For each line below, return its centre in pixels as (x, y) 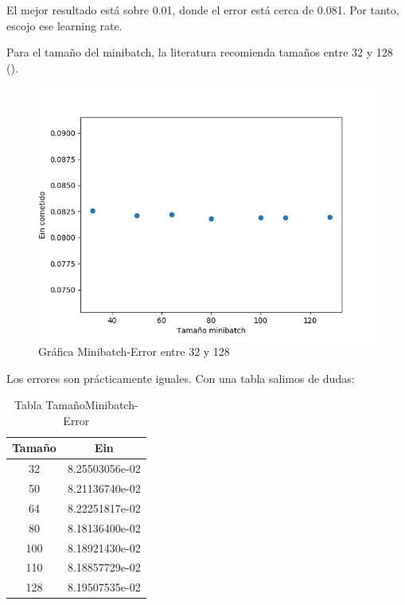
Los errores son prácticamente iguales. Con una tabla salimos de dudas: (181, 378)
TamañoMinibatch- (92, 405)
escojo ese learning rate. (64, 25)
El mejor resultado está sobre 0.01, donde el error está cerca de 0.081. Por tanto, (203, 10)
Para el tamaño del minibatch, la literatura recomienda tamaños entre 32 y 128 (200, 52)
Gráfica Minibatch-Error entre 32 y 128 (134, 351)
